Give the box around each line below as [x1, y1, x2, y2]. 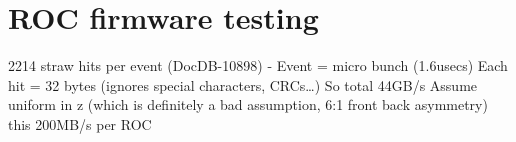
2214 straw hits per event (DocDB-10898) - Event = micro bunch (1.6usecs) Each [8, 55, 508, 76]
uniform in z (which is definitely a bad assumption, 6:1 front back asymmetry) [8, 94, 488, 115]
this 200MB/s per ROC [8, 113, 152, 134]
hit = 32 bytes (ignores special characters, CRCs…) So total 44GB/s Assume [8, 74, 478, 95]
